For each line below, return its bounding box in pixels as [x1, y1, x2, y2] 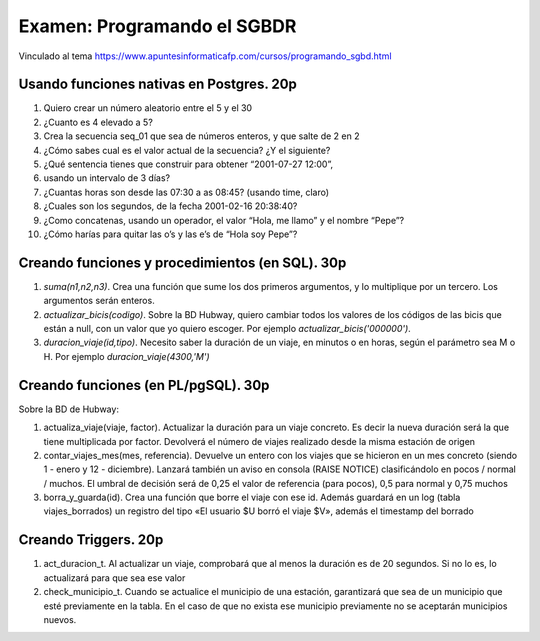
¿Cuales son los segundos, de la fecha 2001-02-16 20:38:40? [43, 200, 298, 212]
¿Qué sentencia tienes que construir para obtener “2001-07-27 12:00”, [43, 158, 334, 170]
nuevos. [43, 613, 77, 625]
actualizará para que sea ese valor [43, 571, 186, 584]
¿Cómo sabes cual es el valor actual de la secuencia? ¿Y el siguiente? [43, 144, 331, 156]
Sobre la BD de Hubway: [18, 403, 120, 415]
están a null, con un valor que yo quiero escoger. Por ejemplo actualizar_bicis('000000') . [43, 323, 412, 335]
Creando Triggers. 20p [18, 531, 164, 549]
